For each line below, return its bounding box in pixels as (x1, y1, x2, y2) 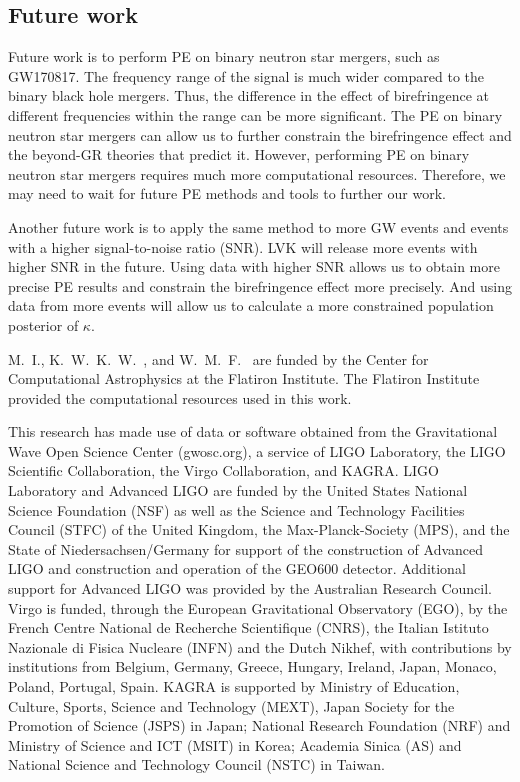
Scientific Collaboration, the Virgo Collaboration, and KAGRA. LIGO (8, 460, 439, 481)
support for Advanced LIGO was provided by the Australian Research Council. (8, 578, 493, 599)
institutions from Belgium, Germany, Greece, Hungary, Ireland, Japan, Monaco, (8, 656, 497, 677)
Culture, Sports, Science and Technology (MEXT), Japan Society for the (8, 695, 455, 716)
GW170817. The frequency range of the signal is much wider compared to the (8, 65, 484, 86)
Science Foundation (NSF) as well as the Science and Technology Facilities (8, 499, 465, 520)
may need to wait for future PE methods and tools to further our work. (8, 183, 446, 204)
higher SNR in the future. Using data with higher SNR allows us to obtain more (8, 256, 500, 277)
